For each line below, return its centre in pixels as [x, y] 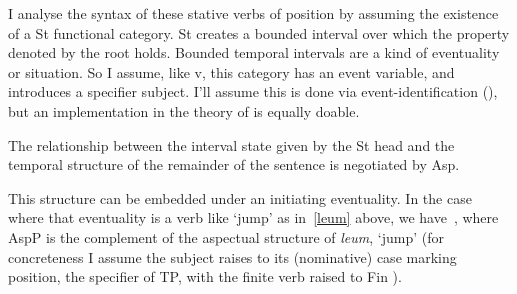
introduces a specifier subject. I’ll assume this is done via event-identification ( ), [253, 91]
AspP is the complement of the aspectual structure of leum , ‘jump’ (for [226, 236]
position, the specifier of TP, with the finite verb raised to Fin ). [205, 276]
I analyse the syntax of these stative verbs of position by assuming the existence [253, 13]
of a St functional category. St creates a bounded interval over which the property [259, 32]
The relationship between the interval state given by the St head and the [231, 144]
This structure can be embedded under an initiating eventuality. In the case [240, 197]
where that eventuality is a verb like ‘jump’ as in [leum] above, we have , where [253, 217]
